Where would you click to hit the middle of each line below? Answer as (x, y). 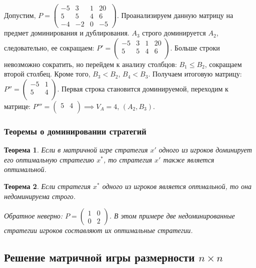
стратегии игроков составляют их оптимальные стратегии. (98, 230)
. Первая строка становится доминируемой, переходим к (143, 88)
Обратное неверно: (33, 216)
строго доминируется (174, 33)
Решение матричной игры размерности (99, 257)
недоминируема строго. (40, 196)
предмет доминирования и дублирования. (67, 33)
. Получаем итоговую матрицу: (195, 74)
